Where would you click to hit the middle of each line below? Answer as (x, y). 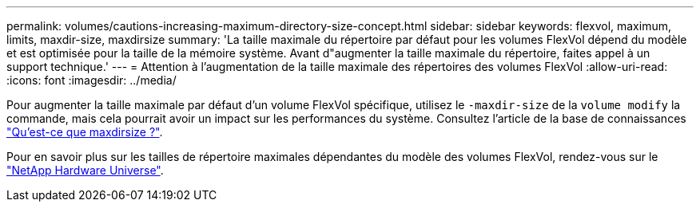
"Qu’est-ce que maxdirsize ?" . (85, 132)
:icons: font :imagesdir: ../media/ (91, 80)
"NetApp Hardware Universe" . (85, 170)
